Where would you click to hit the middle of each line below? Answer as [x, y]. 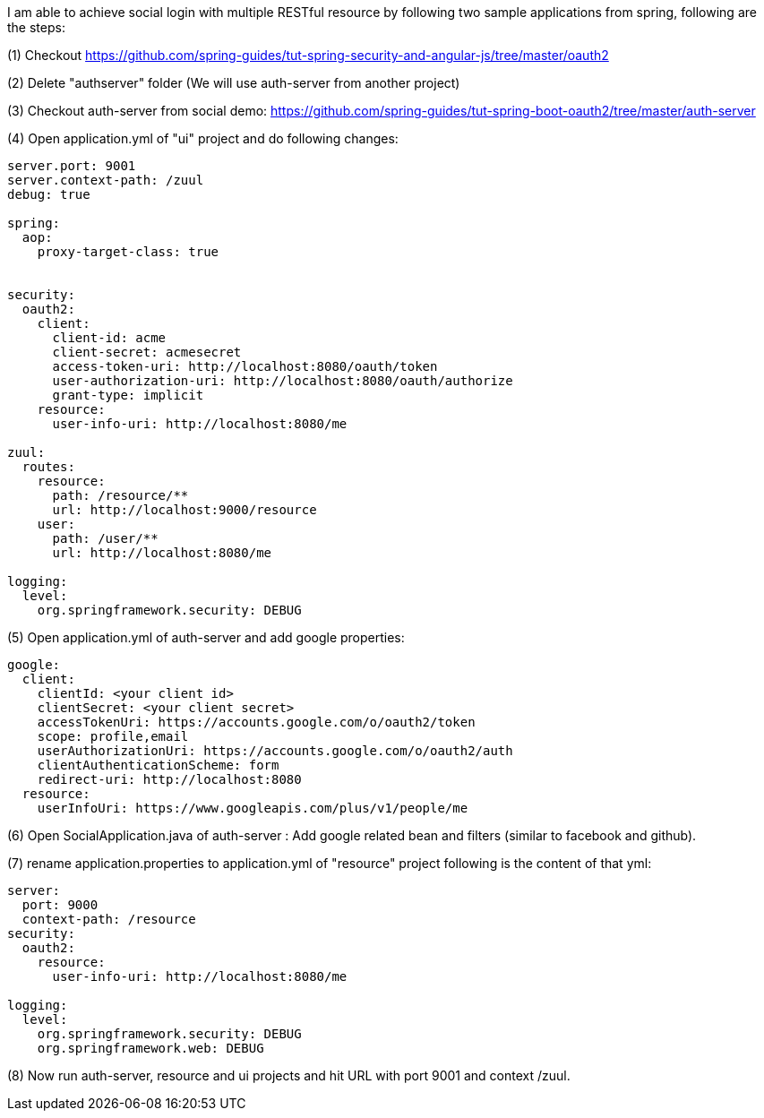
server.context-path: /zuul [106, 180]
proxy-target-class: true [128, 252]
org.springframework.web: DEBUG [150, 1048]
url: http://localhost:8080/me [162, 553]
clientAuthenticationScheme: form [158, 765]
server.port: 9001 [72, 166]
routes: [48, 467]
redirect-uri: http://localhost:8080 [169, 779]
